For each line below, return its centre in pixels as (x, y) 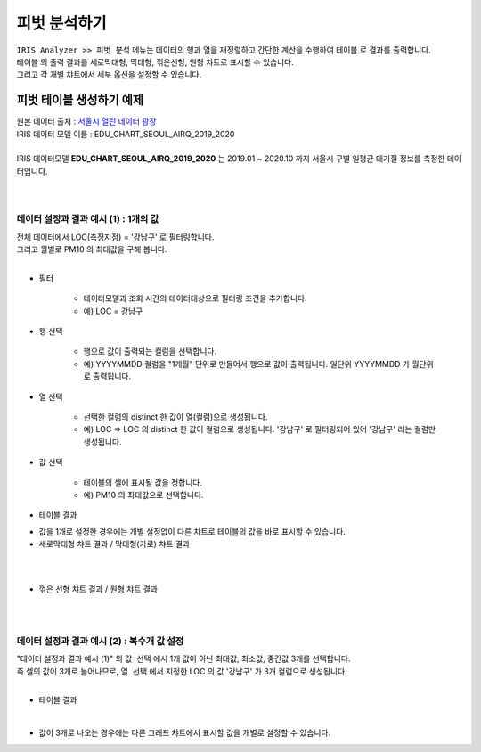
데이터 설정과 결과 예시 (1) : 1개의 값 (88, 219)
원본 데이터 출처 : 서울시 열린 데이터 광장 (86, 121)
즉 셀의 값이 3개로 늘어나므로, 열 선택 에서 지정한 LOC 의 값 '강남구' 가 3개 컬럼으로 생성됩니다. (182, 671)
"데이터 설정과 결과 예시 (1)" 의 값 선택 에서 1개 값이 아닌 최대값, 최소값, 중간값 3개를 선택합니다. (183, 658)
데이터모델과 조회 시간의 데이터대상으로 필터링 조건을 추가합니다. (195, 298)
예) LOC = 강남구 (113, 311)
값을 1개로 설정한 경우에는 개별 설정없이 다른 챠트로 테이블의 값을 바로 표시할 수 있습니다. (192, 531)
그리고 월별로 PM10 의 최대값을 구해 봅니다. (92, 249)
